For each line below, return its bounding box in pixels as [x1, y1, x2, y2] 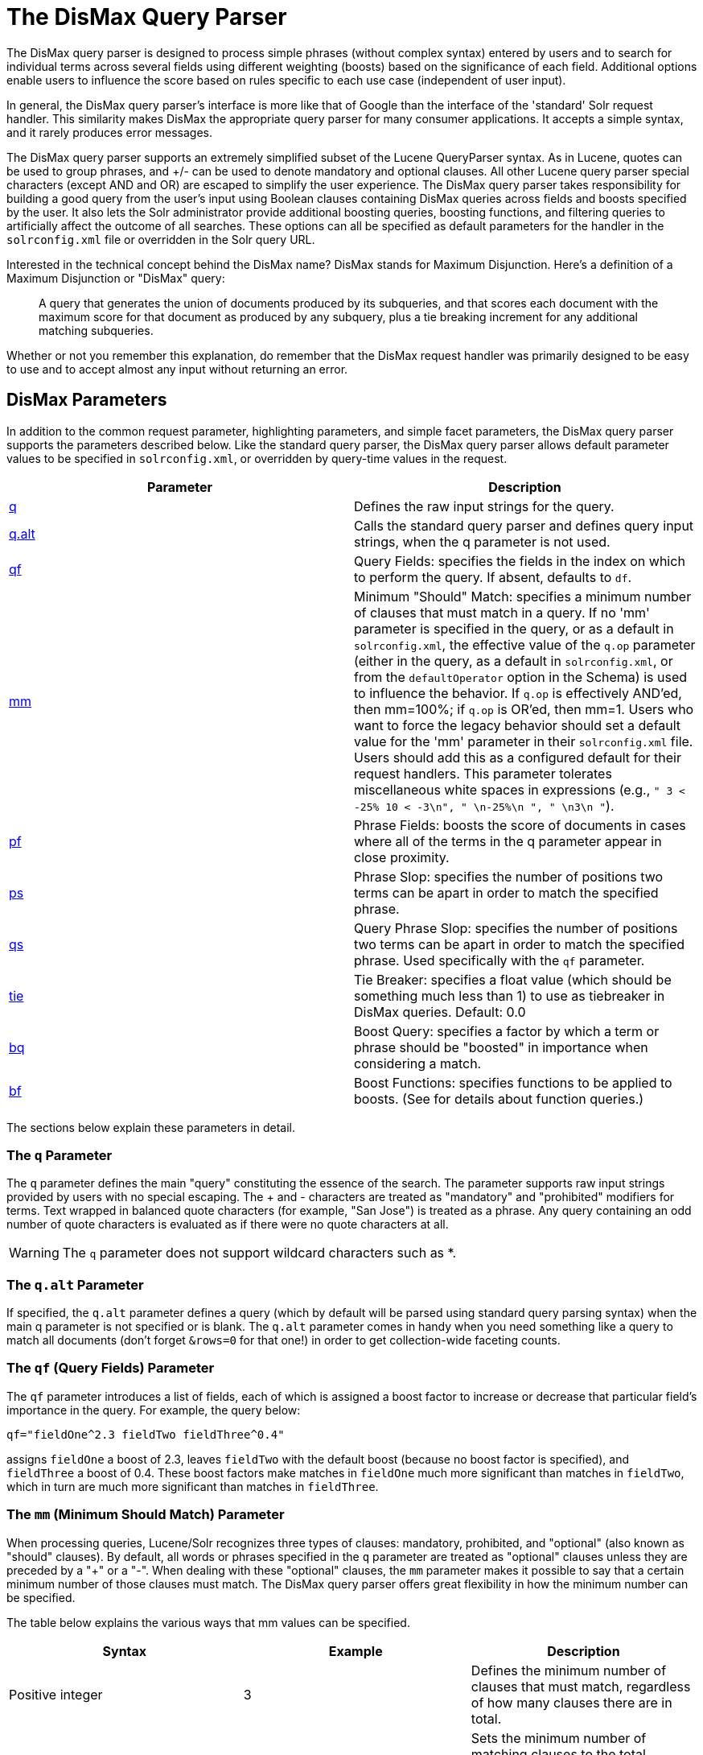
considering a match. [354, 1055, 482, 1072]
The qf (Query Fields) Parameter [6, 1360, 215, 1377]
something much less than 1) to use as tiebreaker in [354, 987, 665, 1004]
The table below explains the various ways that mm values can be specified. [6, 1615, 410, 1629]
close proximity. [354, 849, 450, 865]
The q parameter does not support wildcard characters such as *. [62, 1245, 456, 1262]
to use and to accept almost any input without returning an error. [6, 361, 348, 376]
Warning [9, 1245, 60, 1262]
